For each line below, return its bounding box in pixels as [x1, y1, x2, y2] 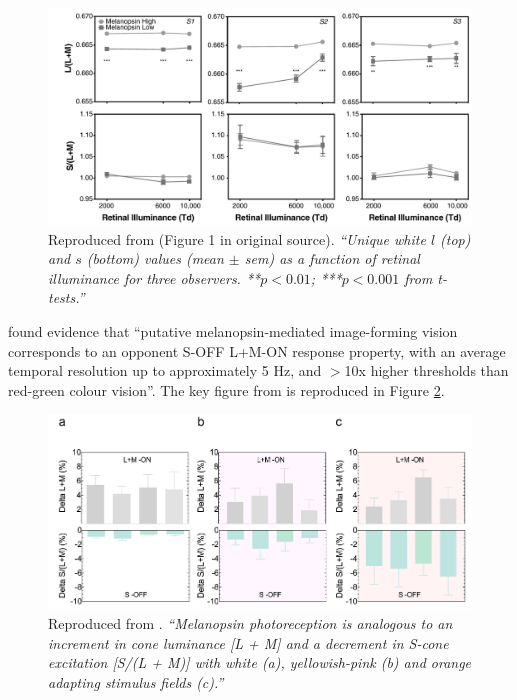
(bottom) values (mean [86, 248, 224, 269]
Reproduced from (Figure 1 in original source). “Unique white [48, 228, 426, 249]
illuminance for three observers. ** [48, 267, 261, 288]
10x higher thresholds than [344, 360, 509, 381]
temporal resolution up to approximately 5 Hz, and [8, 360, 322, 381]
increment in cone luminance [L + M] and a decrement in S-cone [48, 632, 449, 653]
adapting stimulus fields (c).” [48, 671, 224, 692]
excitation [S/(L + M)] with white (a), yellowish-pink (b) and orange [48, 652, 472, 673]
